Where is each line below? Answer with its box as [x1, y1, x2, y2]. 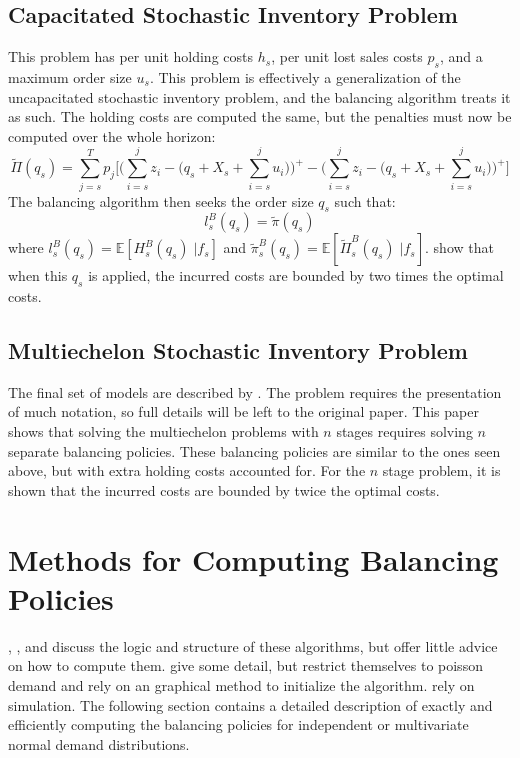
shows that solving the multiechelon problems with [8, 421, 319, 442]
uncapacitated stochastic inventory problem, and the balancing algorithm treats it [8, 86, 511, 107]
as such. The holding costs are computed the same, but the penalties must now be [8, 106, 512, 127]
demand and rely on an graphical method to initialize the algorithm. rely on [8, 674, 475, 695]
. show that [425, 237, 494, 258]
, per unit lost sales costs [271, 46, 423, 67]
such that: [334, 190, 396, 211]
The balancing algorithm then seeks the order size [8, 190, 314, 211]
